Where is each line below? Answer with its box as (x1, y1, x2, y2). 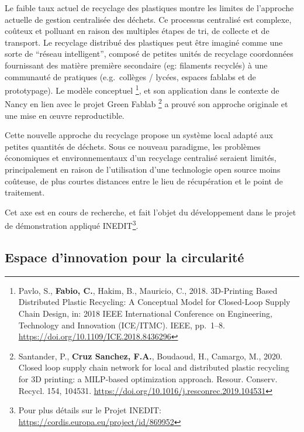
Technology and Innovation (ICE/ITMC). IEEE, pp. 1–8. (18, 318, 225, 331)
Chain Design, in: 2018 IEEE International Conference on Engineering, (18, 307, 272, 320)
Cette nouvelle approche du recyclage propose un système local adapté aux (5, 129, 273, 141)
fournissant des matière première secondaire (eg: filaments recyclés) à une (5, 59, 268, 71)
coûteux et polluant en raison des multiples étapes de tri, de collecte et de (5, 25, 270, 37)
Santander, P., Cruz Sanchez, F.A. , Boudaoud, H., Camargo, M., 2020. (18, 349, 282, 362)
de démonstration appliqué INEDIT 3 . (5, 218, 139, 232)
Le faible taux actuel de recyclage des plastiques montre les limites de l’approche (5, 2, 294, 13)
